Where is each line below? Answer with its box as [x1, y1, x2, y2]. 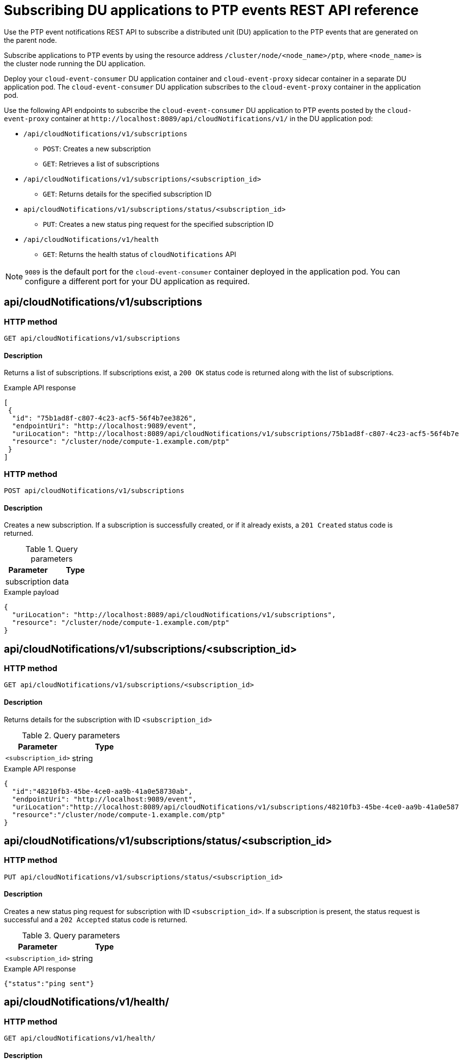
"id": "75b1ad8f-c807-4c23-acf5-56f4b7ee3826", [12, 414, 197, 422]
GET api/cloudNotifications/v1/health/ [4, 1034, 156, 1043]
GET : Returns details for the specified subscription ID [43, 189, 212, 198]
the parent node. [4, 36, 57, 44]
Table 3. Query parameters [22, 931, 120, 941]
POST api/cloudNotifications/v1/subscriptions [4, 486, 184, 494]
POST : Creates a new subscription [43, 144, 151, 153]
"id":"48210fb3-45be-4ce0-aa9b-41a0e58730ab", [12, 787, 193, 795]
